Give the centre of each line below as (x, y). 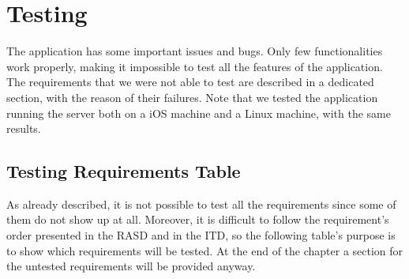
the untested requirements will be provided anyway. (131, 266)
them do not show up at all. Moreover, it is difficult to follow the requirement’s (198, 219)
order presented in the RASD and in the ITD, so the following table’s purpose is (201, 235)
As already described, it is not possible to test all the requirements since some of (201, 204)
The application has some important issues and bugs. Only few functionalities (195, 51)
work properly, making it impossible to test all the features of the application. (195, 66)
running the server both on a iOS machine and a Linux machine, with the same (199, 113)
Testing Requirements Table (124, 171)
